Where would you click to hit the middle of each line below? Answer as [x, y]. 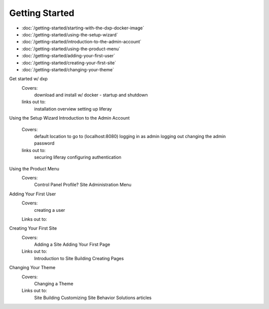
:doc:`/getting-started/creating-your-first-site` [69, 63]
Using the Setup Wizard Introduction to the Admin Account [69, 118]
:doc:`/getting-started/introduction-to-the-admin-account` [81, 42]
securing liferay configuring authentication [78, 157]
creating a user [50, 210]
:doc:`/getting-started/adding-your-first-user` [68, 56]
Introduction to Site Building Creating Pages [79, 258]
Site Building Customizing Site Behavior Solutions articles [93, 298]
